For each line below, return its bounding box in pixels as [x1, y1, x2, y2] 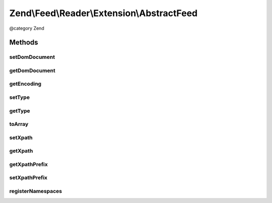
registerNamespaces [9, 187, 62, 194]
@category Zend [9, 25, 45, 31]
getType [9, 107, 30, 114]
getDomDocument [9, 67, 55, 74]
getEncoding [9, 81, 42, 88]
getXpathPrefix [9, 161, 48, 168]
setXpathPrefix [9, 174, 48, 181]
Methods [9, 38, 38, 47]
